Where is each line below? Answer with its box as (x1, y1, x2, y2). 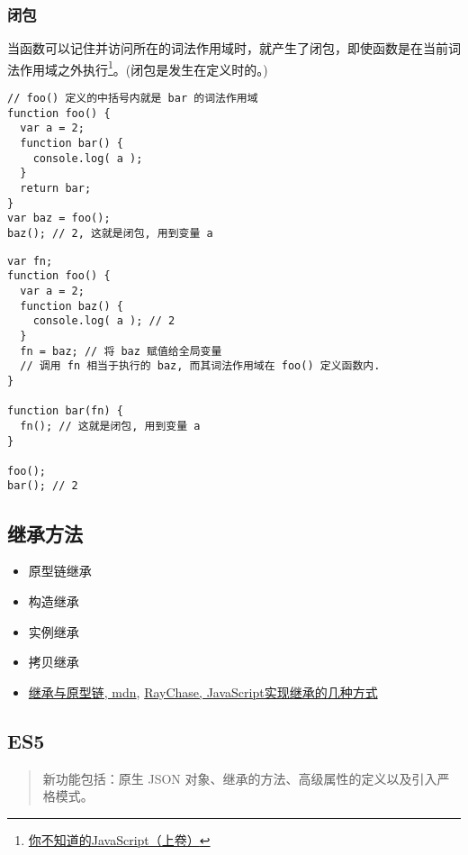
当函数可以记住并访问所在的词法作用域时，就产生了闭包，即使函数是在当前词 (7, 39, 461, 58)
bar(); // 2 (7, 479, 78, 493)
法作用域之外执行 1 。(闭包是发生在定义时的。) (7, 57, 268, 78)
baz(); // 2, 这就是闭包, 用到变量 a (7, 226, 213, 240)
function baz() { (20, 299, 123, 313)
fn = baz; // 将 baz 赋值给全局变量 (20, 344, 222, 358)
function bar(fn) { (7, 405, 123, 418)
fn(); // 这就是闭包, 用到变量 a (20, 419, 201, 432)
